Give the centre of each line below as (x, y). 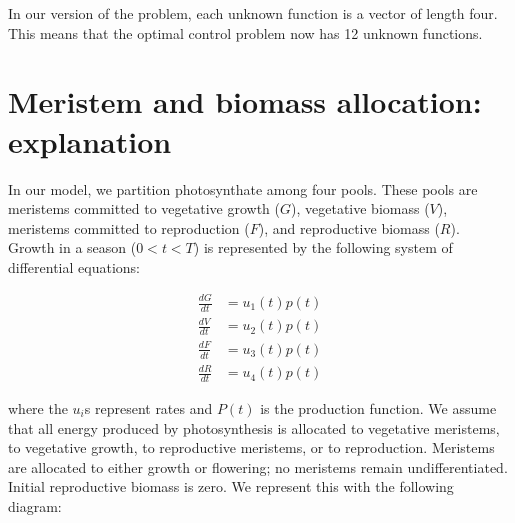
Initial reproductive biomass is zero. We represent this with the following (231, 486)
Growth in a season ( (72, 247)
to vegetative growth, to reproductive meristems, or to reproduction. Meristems (251, 447)
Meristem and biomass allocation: (245, 101)
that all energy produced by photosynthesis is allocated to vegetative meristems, (254, 427)
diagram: (35, 505)
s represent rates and (148, 407)
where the (38, 407)
